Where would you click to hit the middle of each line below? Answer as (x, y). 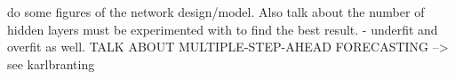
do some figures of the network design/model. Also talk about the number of (216, 12)
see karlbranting (51, 63)
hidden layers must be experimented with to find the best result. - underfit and (223, 29)
